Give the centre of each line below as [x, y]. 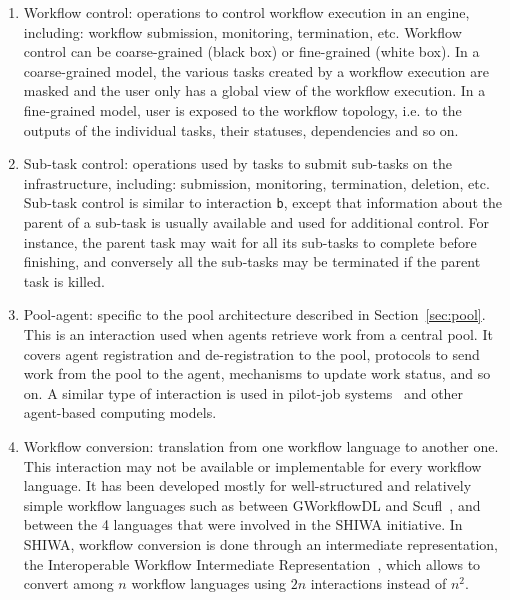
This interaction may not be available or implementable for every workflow [252, 465]
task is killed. [64, 280]
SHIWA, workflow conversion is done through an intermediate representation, [260, 543]
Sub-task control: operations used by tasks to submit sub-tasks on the [237, 163]
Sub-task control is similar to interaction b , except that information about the [262, 202]
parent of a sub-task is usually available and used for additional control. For [256, 222]
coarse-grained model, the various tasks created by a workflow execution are [256, 70]
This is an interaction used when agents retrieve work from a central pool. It [258, 333]
